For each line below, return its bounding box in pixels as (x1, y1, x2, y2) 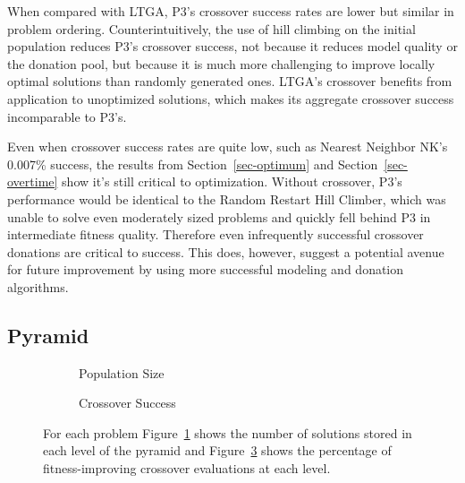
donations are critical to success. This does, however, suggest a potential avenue (7, 242, 444, 261)
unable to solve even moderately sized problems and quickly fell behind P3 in (7, 207, 431, 226)
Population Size (79, 363, 165, 382)
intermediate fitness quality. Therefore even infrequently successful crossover (7, 225, 424, 244)
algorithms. (7, 277, 69, 296)
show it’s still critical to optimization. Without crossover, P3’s (62, 172, 402, 191)
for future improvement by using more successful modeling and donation (7, 260, 404, 279)
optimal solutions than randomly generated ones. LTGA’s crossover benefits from (7, 72, 452, 91)
